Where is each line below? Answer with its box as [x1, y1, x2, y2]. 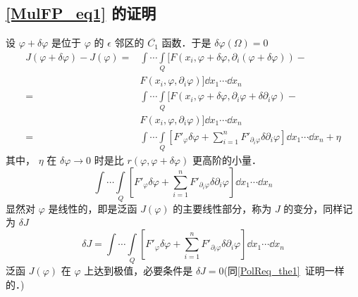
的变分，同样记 [283, 201, 353, 215]
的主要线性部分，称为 [173, 201, 272, 215]
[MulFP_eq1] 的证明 [6, 2, 156, 24]
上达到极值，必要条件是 [84, 263, 193, 278]
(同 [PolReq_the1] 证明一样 [223, 263, 345, 278]
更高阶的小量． [192, 152, 261, 167]
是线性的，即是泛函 [48, 201, 137, 215]
